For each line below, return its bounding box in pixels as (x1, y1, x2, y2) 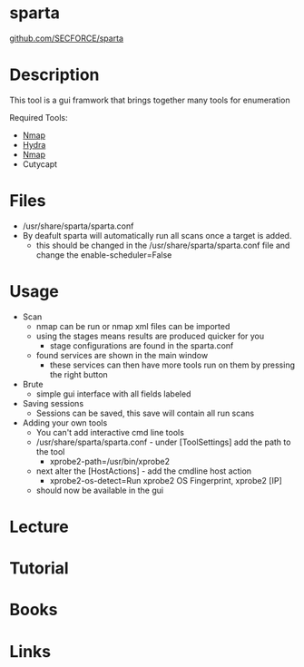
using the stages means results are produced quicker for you (35, 330, 265, 341)
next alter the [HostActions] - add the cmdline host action (35, 466, 252, 476)
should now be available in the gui (35, 485, 164, 495)
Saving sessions (22, 397, 84, 408)
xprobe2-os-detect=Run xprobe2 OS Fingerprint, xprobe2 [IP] (49, 475, 283, 486)
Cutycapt (22, 158, 57, 170)
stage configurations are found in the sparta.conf (49, 339, 234, 351)
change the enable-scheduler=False (35, 249, 172, 260)
